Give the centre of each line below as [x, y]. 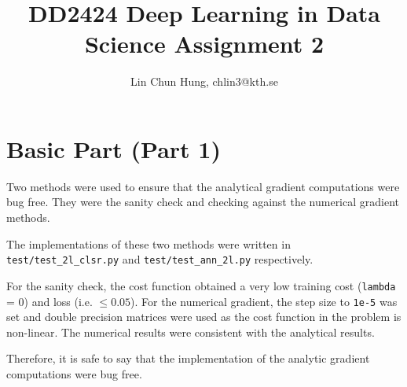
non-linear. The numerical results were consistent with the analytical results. [191, 332]
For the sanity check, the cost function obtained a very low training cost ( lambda [201, 285]
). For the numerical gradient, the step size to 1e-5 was [264, 301]
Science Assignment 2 [204, 44]
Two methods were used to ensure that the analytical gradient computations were [203, 186]
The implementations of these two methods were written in [148, 243]
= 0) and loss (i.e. [49, 301]
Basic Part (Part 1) [114, 148]
